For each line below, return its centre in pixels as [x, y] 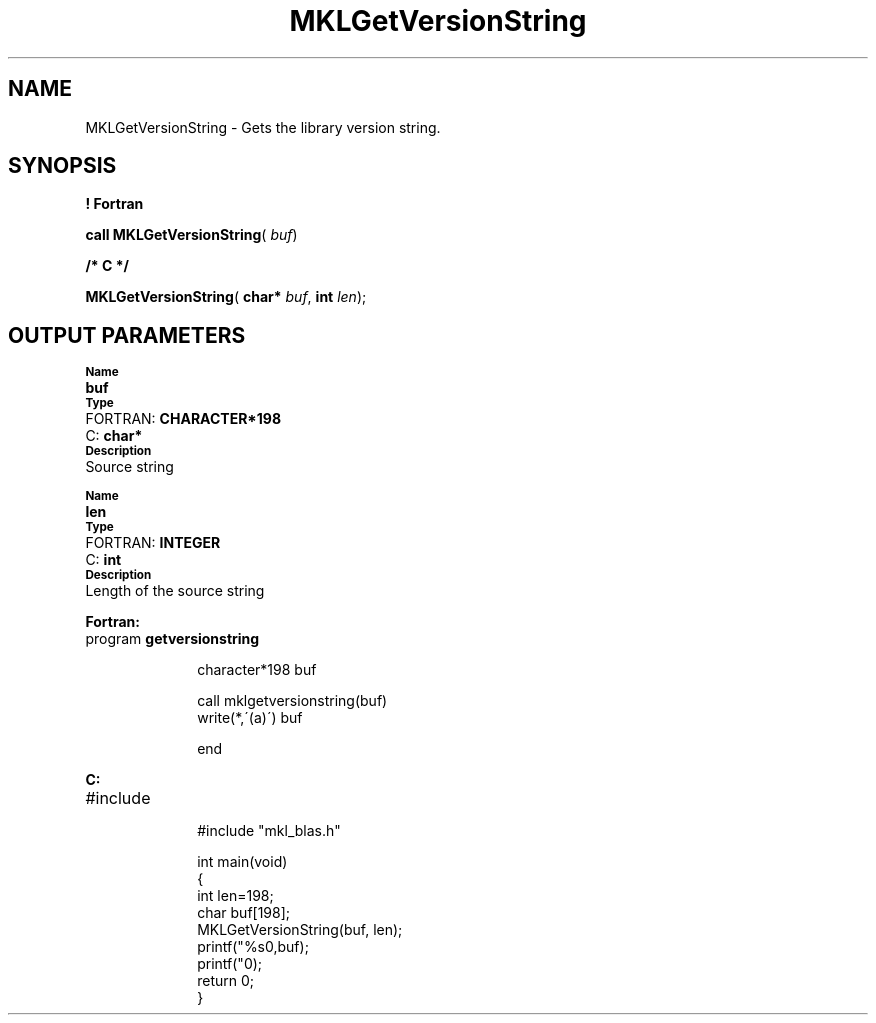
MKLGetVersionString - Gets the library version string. [263, 127]
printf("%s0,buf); [253, 947]
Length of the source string [175, 591]
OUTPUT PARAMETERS [127, 335]
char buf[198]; [244, 913]
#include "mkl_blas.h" [269, 831]
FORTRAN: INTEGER [153, 543]
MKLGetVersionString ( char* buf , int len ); [226, 297]
